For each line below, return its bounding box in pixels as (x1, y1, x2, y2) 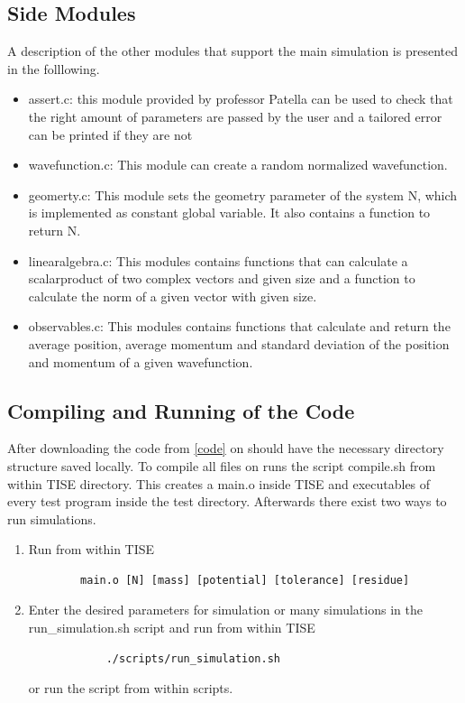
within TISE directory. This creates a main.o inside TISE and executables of (7, 474, 431, 493)
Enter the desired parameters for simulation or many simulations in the (28, 600, 423, 619)
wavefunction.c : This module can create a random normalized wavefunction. (28, 155, 448, 174)
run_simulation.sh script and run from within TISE (28, 618, 315, 637)
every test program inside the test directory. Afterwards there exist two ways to (7, 492, 447, 511)
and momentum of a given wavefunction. (28, 352, 253, 371)
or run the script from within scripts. (28, 679, 233, 698)
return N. (28, 220, 81, 239)
